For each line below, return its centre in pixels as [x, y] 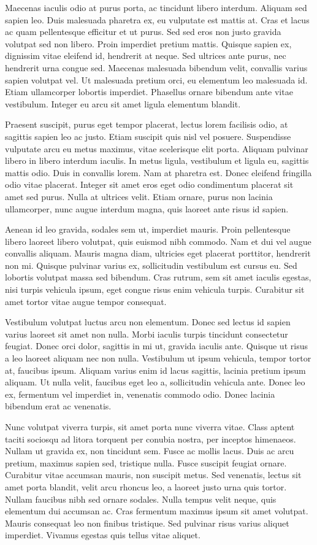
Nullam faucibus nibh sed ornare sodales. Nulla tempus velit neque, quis [141, 499]
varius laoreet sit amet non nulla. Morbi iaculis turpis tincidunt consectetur [147, 334]
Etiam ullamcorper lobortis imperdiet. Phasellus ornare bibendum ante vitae [149, 92]
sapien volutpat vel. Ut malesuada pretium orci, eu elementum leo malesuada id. [156, 79]
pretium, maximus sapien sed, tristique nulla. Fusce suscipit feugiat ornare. [146, 462]
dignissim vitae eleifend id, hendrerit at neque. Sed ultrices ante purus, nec [146, 56]
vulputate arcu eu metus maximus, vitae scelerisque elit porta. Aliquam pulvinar [157, 148]
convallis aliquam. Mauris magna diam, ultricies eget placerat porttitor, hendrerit [158, 253]
